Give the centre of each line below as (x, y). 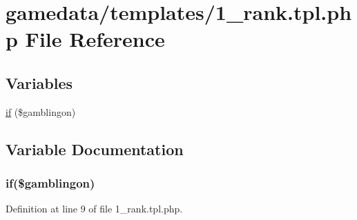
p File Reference (85, 39)
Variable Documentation (95, 149)
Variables (39, 82)
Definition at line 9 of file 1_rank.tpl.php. (94, 209)
